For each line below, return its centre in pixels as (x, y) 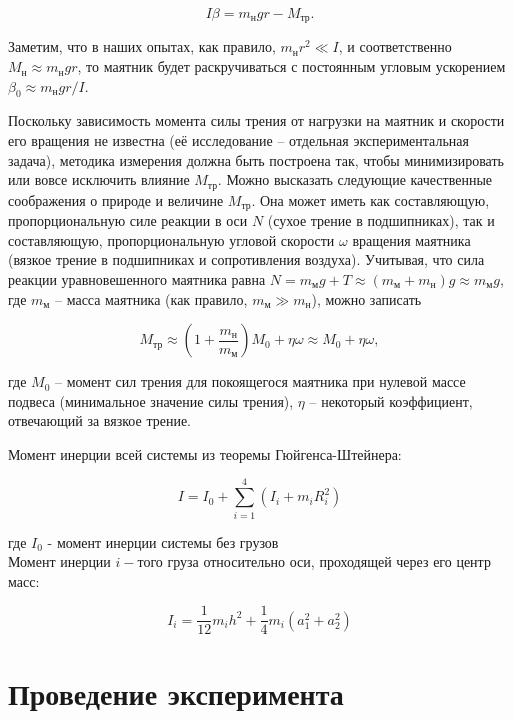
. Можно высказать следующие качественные (355, 179)
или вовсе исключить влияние (99, 179)
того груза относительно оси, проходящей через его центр (314, 561)
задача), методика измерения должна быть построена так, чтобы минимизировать (256, 159)
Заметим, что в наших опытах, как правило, (142, 46)
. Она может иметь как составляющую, (370, 199)
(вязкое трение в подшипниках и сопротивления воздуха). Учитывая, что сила (246, 259)
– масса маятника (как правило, (151, 298)
